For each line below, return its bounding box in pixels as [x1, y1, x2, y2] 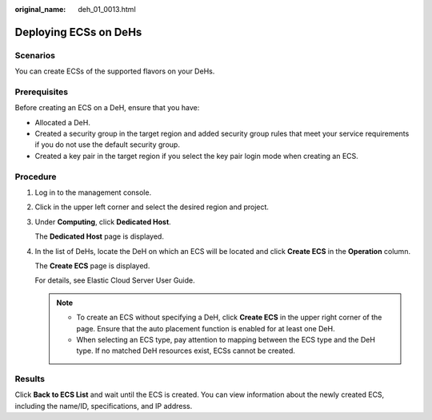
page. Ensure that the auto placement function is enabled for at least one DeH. [76, 323, 335, 333]
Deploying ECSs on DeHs [14, 25, 142, 39]
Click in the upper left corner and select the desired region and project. [34, 202, 270, 212]
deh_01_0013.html [78, 5, 136, 14]
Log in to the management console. [34, 188, 152, 197]
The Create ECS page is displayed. [34, 260, 150, 271]
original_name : [14, 5, 66, 14]
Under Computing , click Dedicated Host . [34, 216, 171, 227]
